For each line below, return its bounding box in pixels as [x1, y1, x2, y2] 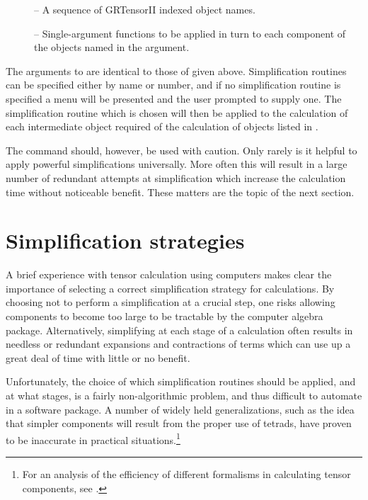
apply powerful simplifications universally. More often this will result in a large [6, 157, 347, 171]
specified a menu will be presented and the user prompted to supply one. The [6, 91, 342, 106]
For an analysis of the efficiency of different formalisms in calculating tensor [22, 467, 351, 482]
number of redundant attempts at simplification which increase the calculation [6, 170, 346, 185]
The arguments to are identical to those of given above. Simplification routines [6, 63, 347, 78]
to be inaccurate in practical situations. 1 [6, 430, 180, 447]
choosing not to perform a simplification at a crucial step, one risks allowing [6, 295, 335, 309]
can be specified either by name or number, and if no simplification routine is [6, 77, 341, 92]
